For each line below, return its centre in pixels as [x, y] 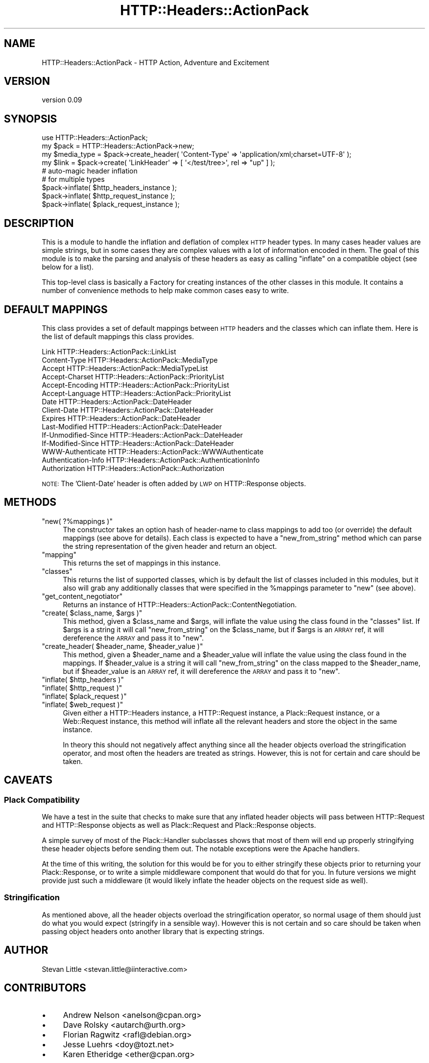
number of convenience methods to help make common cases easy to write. [165, 291]
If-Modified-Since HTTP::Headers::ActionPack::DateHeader [138, 443]
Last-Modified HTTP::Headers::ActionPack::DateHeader [132, 426]
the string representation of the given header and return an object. [170, 546]
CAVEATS [28, 780]
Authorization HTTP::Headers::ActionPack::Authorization [133, 468]
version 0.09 [62, 100]
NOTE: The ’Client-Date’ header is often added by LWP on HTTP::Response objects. [174, 483]
